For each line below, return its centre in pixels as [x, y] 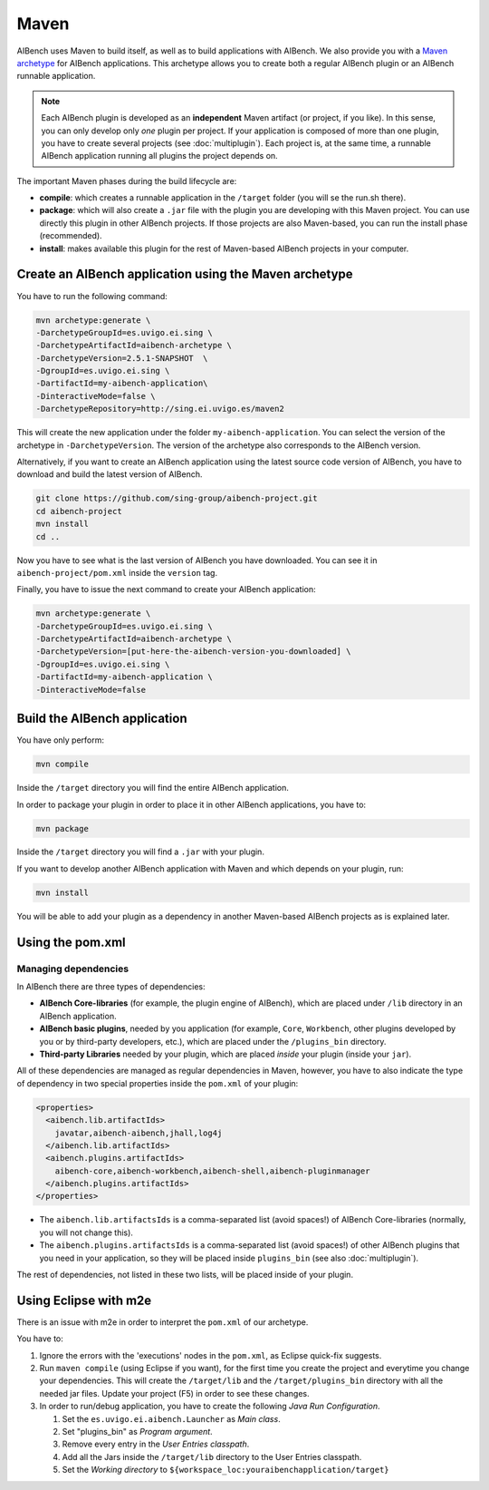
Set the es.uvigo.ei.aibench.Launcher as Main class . [171, 1418]
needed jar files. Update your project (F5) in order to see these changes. [174, 1393]
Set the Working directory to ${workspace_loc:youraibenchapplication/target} [225, 1470]
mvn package [62, 828]
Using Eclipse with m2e [84, 1300]
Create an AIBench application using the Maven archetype [185, 274]
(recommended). [71, 236]
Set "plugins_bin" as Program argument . [137, 1432]
